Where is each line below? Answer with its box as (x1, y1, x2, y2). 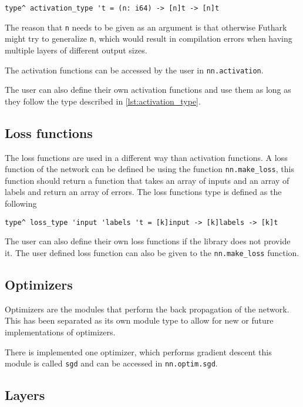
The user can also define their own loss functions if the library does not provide (5, 235, 291, 247)
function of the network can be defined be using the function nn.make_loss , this (5, 163, 294, 175)
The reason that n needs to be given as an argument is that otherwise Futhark (5, 21, 287, 33)
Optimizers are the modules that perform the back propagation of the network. (5, 302, 289, 315)
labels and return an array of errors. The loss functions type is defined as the (5, 186, 282, 198)
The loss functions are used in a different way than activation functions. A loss (5, 151, 288, 163)
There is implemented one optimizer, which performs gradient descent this (5, 345, 272, 358)
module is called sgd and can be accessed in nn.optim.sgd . (5, 357, 218, 369)
